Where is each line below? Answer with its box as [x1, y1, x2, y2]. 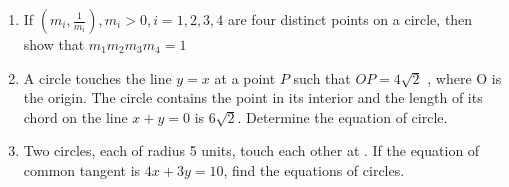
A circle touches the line [23, 67, 172, 88]
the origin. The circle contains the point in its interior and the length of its [23, 87, 483, 108]
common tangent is [23, 159, 141, 180]
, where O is [427, 67, 502, 88]
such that [293, 67, 351, 88]
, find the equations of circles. [223, 159, 405, 180]
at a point [214, 67, 276, 88]
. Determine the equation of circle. [237, 106, 448, 127]
